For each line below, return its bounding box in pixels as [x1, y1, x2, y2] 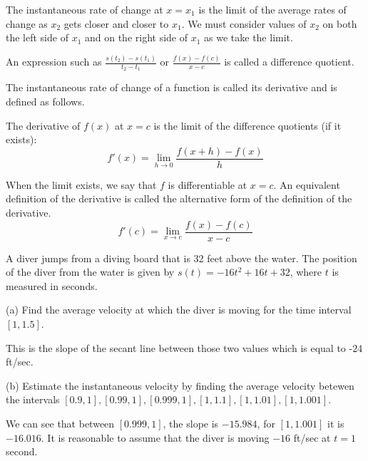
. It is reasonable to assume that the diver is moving [41, 430, 270, 445]
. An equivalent [273, 177, 340, 192]
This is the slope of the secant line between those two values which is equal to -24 [6, 340, 363, 355]
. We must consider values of [181, 16, 307, 31]
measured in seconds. [6, 278, 98, 293]
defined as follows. [6, 93, 85, 108]
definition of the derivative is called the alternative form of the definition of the [6, 191, 352, 206]
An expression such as [6, 54, 102, 69]
